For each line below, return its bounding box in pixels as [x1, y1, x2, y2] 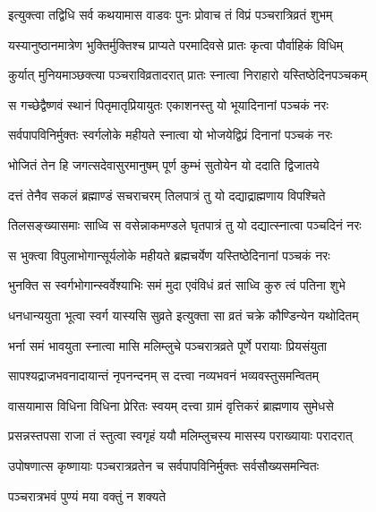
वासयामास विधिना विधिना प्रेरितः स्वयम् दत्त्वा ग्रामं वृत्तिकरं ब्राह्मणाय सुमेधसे [8, 396, 334, 414]
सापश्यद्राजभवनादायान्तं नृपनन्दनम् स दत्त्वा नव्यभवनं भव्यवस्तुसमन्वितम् [8, 366, 319, 385]
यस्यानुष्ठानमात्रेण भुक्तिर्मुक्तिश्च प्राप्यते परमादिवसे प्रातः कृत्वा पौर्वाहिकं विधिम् [8, 35, 343, 54]
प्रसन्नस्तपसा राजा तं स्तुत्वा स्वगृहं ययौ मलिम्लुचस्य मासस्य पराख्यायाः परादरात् [8, 426, 353, 445]
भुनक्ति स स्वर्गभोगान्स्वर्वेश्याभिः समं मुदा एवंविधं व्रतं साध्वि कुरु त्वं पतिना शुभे [8, 276, 346, 294]
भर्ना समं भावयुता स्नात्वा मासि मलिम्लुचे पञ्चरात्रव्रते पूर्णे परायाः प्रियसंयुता [8, 336, 327, 354]
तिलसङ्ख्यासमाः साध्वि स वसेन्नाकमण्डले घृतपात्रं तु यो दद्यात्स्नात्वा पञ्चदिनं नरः [8, 216, 362, 235]
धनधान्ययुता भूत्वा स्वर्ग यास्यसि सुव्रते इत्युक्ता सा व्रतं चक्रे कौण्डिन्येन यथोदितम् [8, 305, 359, 324]
